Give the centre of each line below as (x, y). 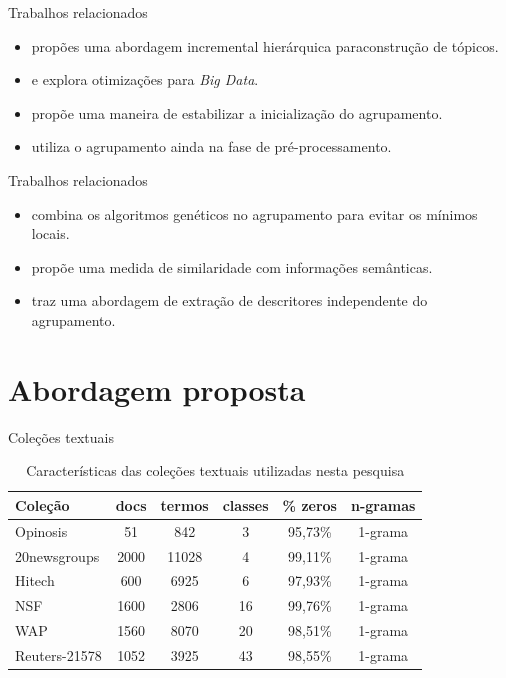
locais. (50, 233)
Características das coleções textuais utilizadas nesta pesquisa (215, 470)
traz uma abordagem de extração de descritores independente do (229, 300)
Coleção (42, 504)
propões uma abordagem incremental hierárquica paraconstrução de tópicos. (265, 45)
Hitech (35, 580)
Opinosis (41, 530)
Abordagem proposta (157, 388)
